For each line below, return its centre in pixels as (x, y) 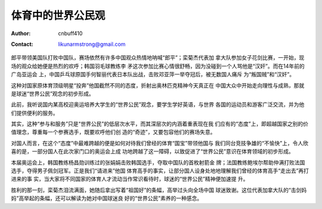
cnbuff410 (70, 33)
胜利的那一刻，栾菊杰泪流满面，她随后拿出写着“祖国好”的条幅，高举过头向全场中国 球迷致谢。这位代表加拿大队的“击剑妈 (159, 190)
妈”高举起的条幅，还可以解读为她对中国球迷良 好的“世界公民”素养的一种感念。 (107, 198)
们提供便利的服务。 (35, 113)
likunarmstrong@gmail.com (92, 44)
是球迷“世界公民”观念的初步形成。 (53, 93)
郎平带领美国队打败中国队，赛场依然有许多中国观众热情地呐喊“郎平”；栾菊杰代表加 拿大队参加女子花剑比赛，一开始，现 (158, 58)
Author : (21, 33)
